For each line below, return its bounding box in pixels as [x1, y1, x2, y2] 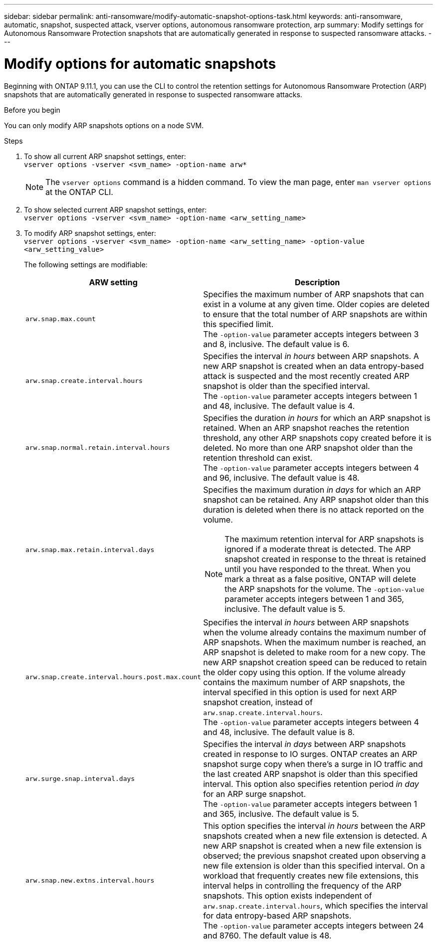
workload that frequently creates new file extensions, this [203, 870, 419, 881]
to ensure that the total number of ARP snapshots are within [203, 309, 428, 319]
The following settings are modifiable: [24, 260, 148, 269]
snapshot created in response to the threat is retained [224, 554, 426, 564]
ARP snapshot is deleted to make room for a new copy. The [203, 647, 426, 657]
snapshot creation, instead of [203, 697, 313, 707]
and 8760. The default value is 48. [203, 930, 332, 941]
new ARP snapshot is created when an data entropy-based [203, 361, 424, 371]
